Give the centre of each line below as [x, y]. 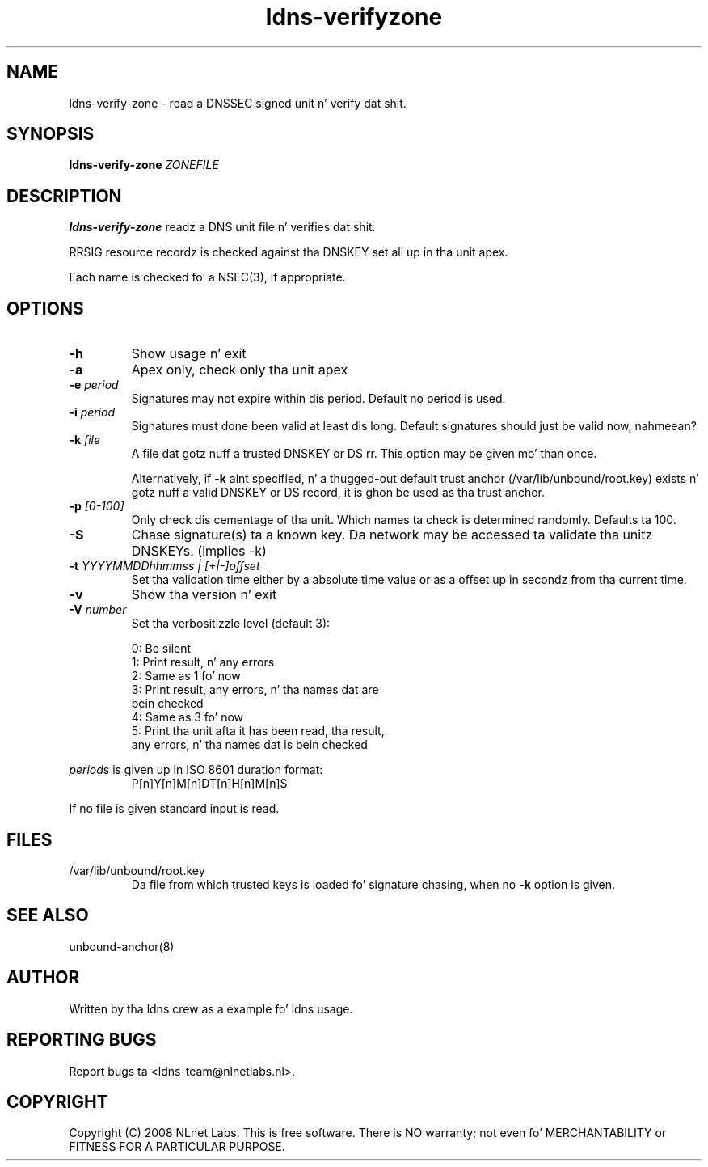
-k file [85, 440]
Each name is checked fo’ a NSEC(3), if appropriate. [207, 277]
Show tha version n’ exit [204, 595]
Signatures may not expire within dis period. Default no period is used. [318, 399]
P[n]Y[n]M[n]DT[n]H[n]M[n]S [209, 784]
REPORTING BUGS [82, 1040]
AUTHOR [43, 978]
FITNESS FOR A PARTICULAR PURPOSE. [177, 1147]
